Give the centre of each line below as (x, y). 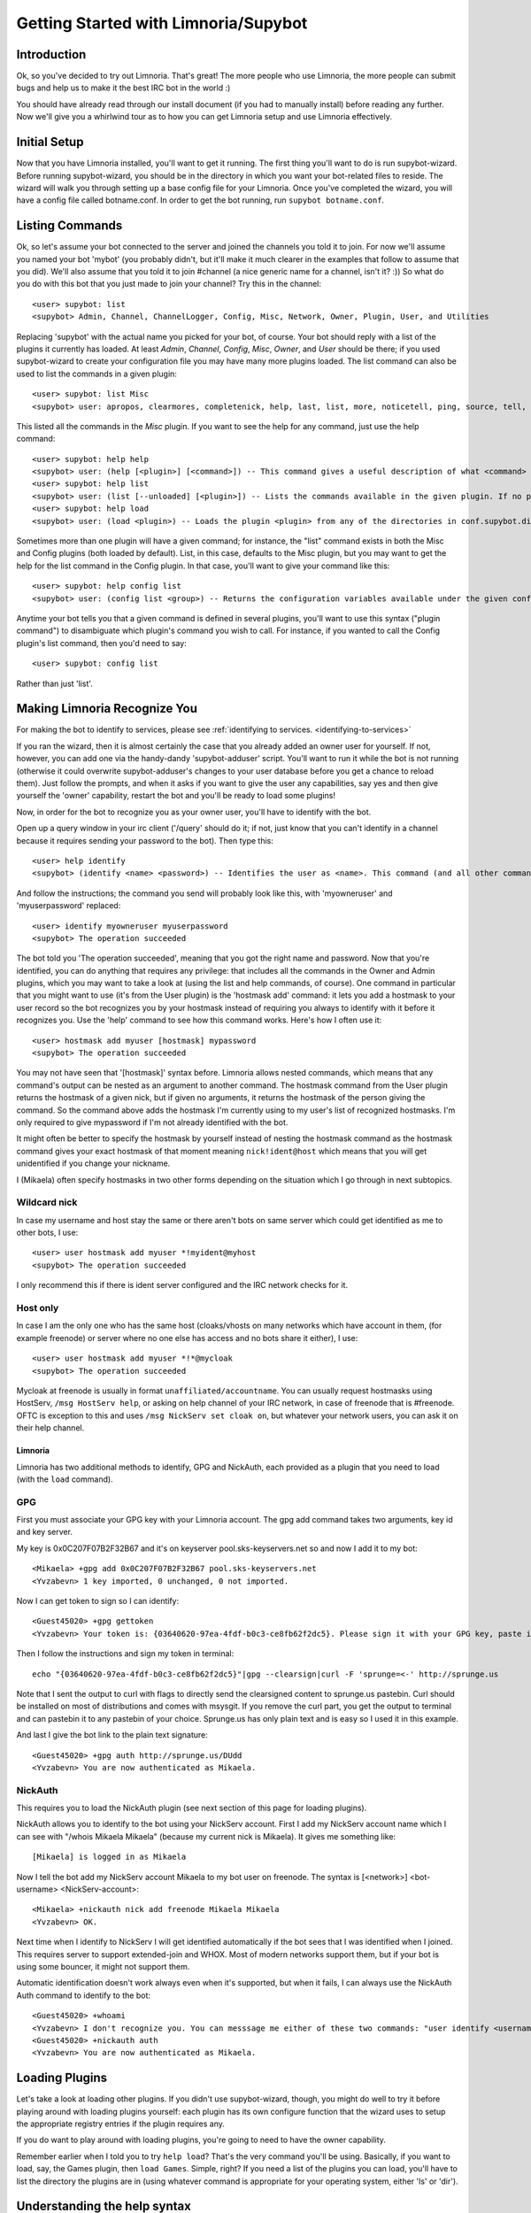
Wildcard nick (47, 1202)
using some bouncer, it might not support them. (103, 1966)
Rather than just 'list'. (54, 683)
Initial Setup (50, 142)
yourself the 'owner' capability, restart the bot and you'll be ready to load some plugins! (176, 796)
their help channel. (50, 1428)
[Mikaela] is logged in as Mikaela (109, 1857)
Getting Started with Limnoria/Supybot (162, 23)
